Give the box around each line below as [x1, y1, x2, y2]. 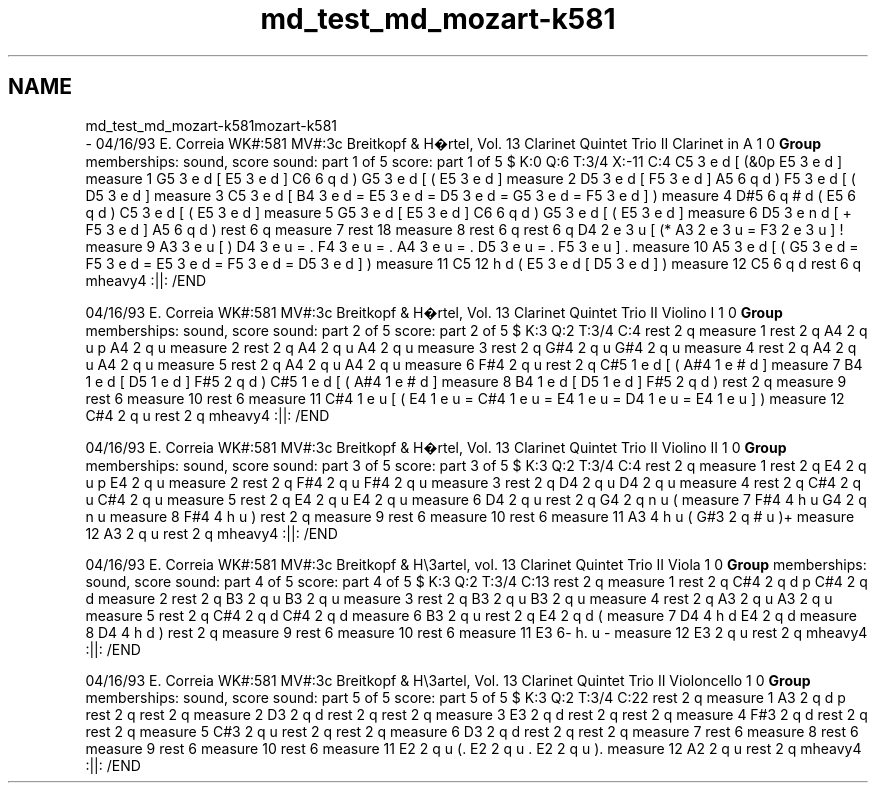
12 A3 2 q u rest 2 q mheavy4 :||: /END [85, 524, 338, 542]
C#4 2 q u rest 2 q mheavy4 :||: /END [85, 406, 330, 424]
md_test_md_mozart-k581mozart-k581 [85, 116, 337, 134]
